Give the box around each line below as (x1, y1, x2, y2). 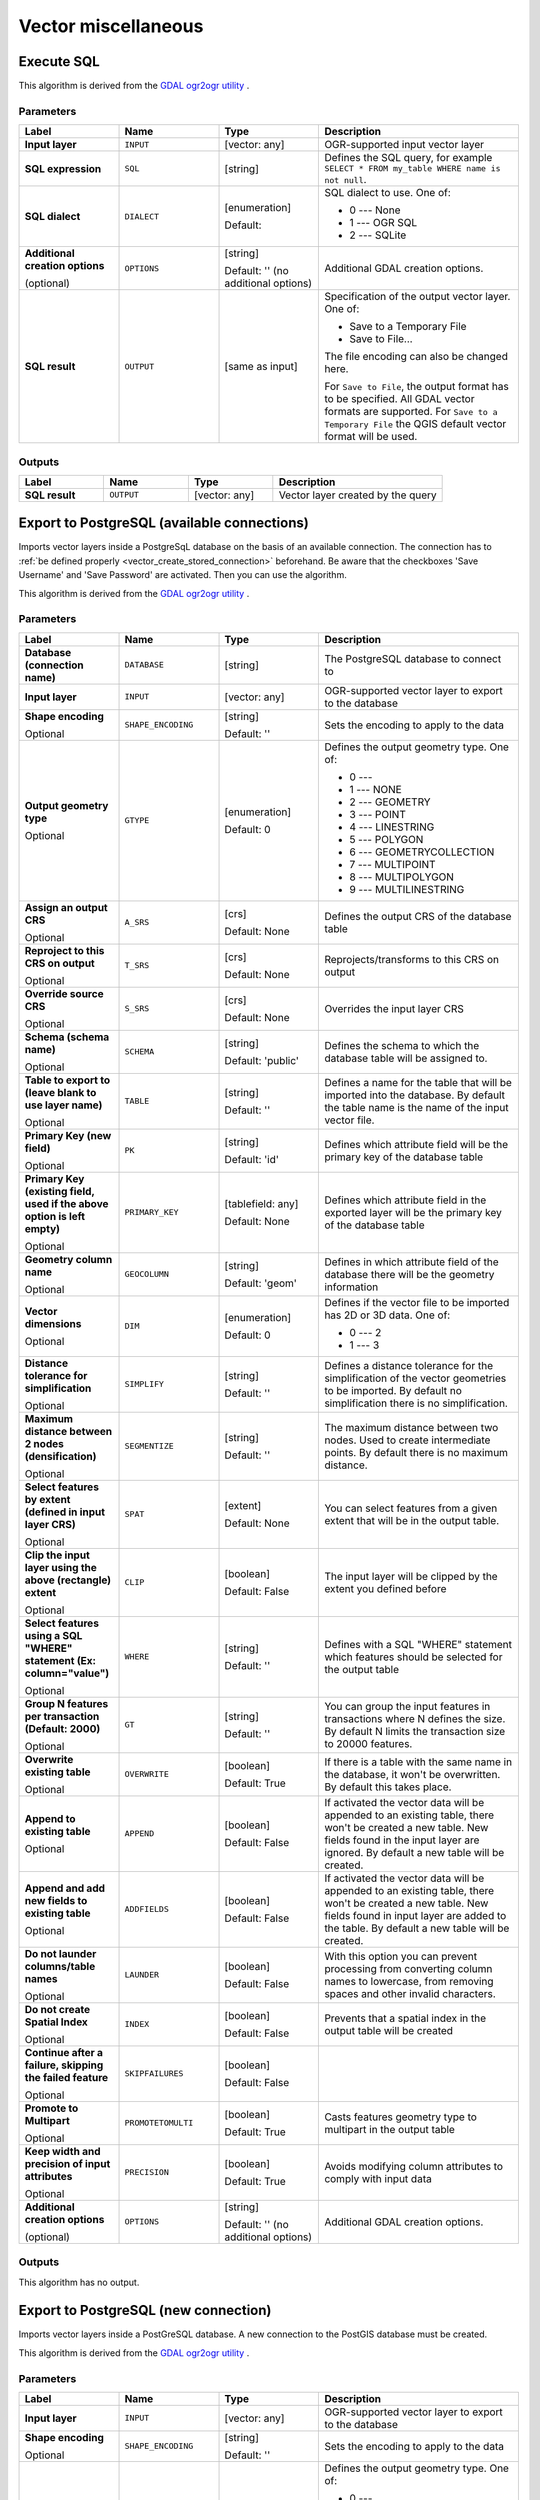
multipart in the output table (324, 2122, 455, 2136)
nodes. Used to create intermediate (324, 1433, 491, 1447)
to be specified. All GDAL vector (324, 392, 475, 406)
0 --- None (349, 203, 401, 217)
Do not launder (24, 1946, 97, 1960)
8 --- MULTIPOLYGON (349, 870, 455, 884)
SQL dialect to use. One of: (324, 186, 452, 200)
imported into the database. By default (324, 1088, 505, 1102)
